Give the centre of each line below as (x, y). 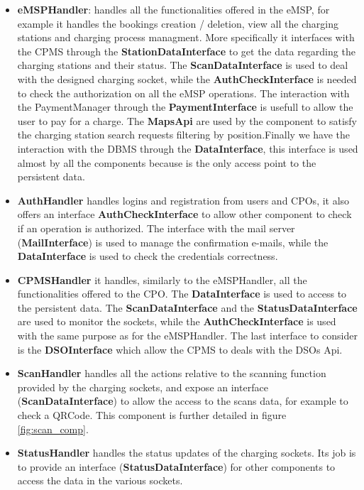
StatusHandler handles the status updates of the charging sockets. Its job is (187, 453)
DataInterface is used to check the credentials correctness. (148, 256)
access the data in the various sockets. (100, 480)
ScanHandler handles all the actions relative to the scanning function (172, 373)
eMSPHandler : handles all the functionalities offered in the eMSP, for (173, 9)
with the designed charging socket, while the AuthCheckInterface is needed (187, 78)
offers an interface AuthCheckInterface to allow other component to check (184, 214)
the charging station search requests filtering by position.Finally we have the (183, 135)
